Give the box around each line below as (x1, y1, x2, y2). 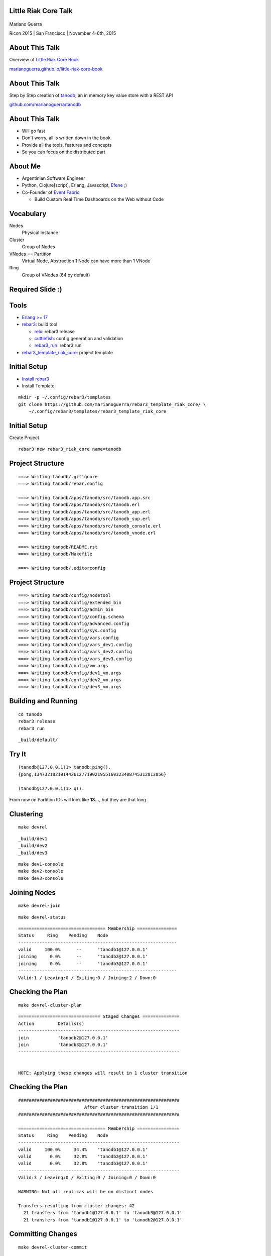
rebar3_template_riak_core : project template (22, 349, 113, 355)
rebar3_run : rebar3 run (34, 342, 82, 349)
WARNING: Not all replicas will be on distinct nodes (18, 1189, 153, 1195)
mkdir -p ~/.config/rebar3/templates (18, 394, 111, 400)
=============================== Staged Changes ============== (18, 1014, 180, 1019)
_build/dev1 (18, 835, 48, 842)
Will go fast (22, 128, 45, 134)
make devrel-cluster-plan (18, 1002, 82, 1008)
